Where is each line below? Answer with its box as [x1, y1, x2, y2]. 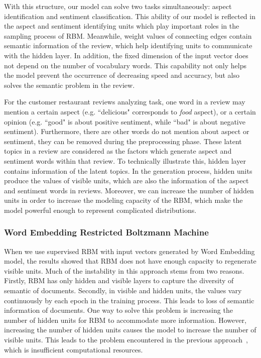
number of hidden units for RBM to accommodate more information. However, [4, 314, 246, 325]
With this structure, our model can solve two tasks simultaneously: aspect [4, 1, 232, 11]
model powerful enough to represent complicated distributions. [4, 204, 197, 215]
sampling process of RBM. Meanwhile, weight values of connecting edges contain [4, 30, 252, 41]
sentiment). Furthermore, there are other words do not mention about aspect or [4, 126, 249, 137]
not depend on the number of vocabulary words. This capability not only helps [4, 60, 247, 70]
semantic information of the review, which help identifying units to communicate [4, 40, 252, 51]
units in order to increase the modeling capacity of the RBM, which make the [4, 195, 243, 205]
